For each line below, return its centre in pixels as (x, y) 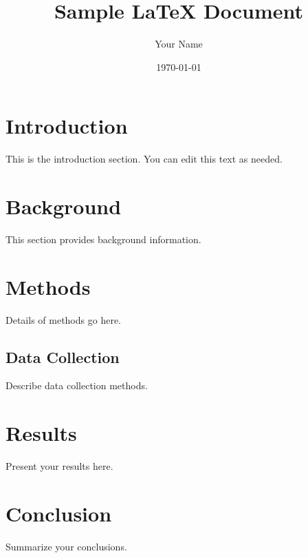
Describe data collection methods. (77, 385)
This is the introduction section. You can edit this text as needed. (144, 159)
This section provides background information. (103, 239)
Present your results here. (59, 466)
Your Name (179, 44)
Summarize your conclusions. (66, 546)
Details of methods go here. (63, 319)
